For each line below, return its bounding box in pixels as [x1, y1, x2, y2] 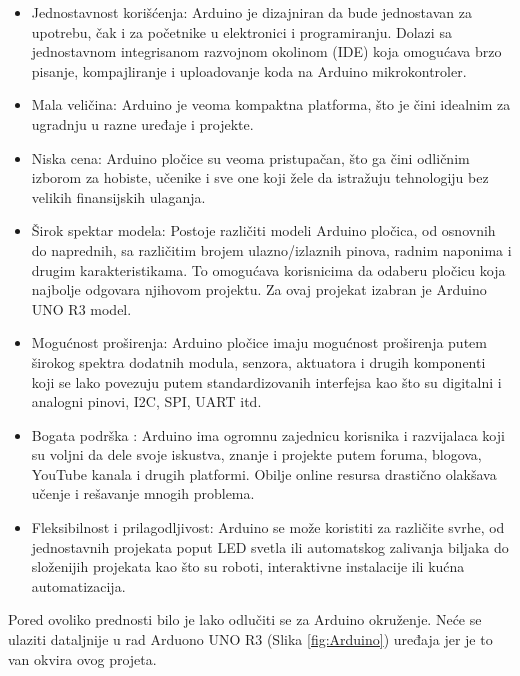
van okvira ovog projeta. [8, 648, 157, 669]
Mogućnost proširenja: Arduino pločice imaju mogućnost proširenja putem [31, 332, 487, 353]
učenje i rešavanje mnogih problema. [31, 483, 255, 504]
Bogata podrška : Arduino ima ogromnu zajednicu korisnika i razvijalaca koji [31, 424, 505, 445]
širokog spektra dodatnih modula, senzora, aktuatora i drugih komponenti [31, 351, 486, 372]
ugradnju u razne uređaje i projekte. [31, 113, 254, 134]
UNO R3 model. [31, 298, 132, 319]
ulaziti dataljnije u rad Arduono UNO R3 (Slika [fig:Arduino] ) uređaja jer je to [8, 629, 493, 650]
